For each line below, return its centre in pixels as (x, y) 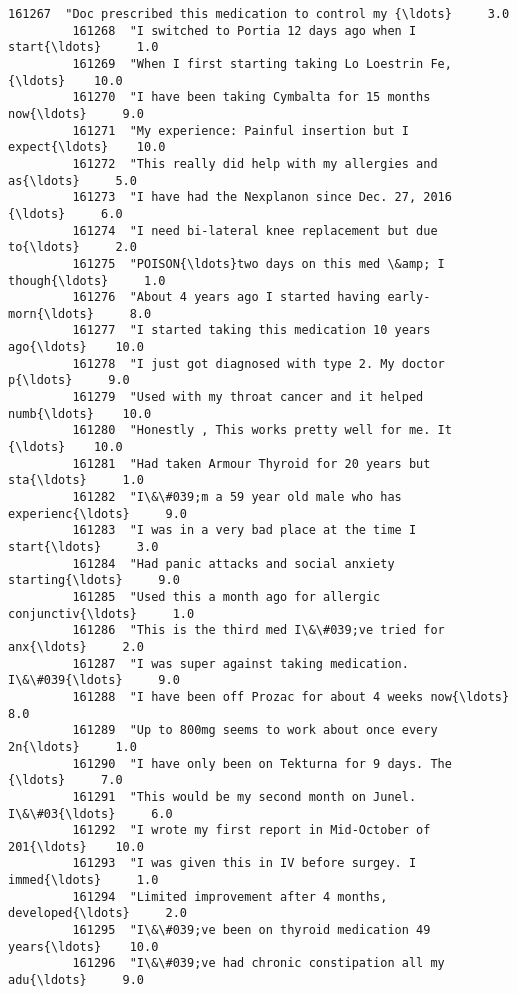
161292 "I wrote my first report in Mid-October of (251, 830)
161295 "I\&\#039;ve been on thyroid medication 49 (251, 930)
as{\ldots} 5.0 (72, 180)
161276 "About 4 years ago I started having (226, 297)
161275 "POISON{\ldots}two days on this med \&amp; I (258, 263)
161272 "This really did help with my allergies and (255, 163)
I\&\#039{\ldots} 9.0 (94, 680)
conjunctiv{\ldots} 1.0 (101, 613)
